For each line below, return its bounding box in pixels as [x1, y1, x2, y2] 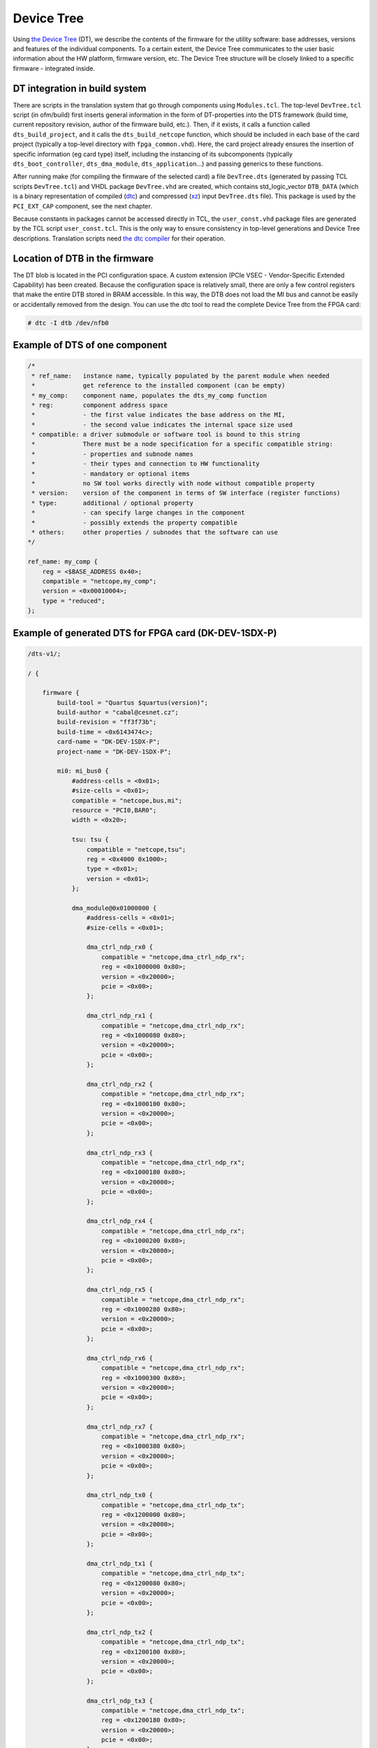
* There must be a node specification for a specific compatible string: [31, 440, 334, 448]
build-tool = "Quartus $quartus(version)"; [57, 699, 209, 706]
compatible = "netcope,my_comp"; [42, 577, 157, 585]
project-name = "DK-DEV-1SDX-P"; [57, 747, 172, 755]
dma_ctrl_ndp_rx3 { [86, 1149, 154, 1156]
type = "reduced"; [42, 596, 105, 605]
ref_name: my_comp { [27, 558, 98, 566]
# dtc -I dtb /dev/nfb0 [27, 319, 110, 327]
